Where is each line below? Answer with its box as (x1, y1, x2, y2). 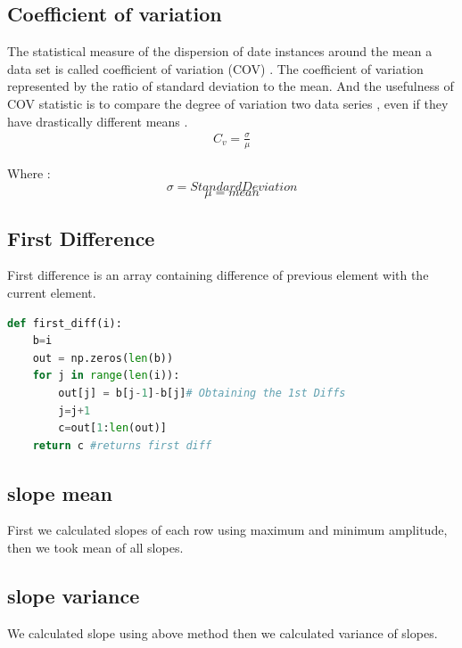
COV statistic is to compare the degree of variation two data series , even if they (7, 94, 449, 112)
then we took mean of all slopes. (7, 538, 184, 557)
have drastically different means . (7, 111, 188, 130)
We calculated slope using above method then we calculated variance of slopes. (7, 623, 438, 642)
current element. (7, 283, 96, 301)
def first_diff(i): (7, 316, 122, 330)
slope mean (7, 479, 112, 506)
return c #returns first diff (32, 439, 212, 452)
